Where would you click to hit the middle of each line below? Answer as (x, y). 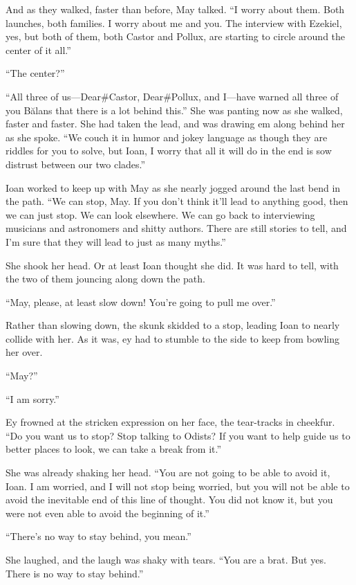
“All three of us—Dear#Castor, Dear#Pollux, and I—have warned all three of (172, 96)
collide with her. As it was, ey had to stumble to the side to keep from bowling (172, 338)
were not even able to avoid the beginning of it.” (107, 513)
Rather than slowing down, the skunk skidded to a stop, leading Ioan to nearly (173, 325)
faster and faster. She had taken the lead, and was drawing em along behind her (175, 124)
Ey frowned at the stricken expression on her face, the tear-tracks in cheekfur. (170, 422)
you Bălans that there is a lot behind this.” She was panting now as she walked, (174, 110)
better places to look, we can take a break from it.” (114, 449)
